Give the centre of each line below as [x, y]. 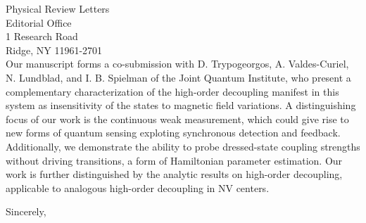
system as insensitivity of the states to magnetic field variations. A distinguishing [181, 105]
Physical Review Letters [58, 8]
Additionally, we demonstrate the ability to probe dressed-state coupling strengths [183, 146]
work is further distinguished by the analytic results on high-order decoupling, [174, 174]
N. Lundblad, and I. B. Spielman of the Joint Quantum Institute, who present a [178, 77]
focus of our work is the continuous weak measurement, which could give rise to [177, 119]
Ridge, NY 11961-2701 [54, 50]
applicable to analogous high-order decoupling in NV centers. [138, 187]
